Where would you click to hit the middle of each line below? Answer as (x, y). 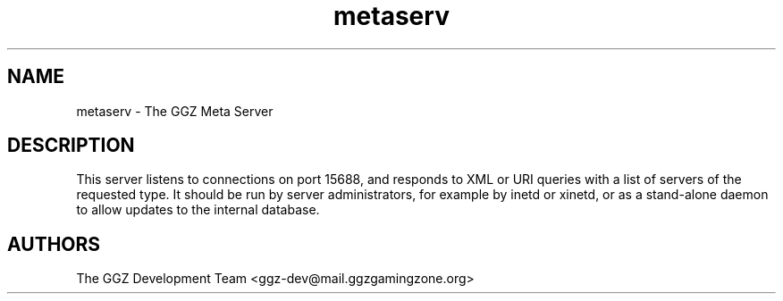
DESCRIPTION (71, 146)
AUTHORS (54, 244)
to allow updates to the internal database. (198, 210)
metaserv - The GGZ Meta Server (175, 111)
